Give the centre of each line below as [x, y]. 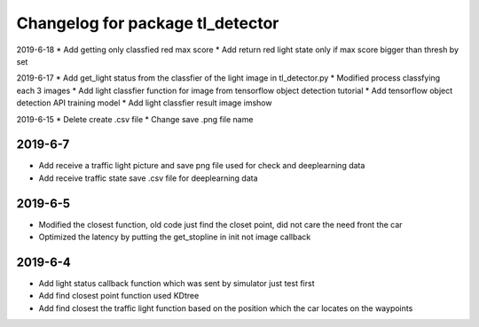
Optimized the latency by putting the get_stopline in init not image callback [175, 237]
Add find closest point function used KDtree [119, 296]
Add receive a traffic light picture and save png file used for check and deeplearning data [202, 166]
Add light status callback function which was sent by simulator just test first [177, 283]
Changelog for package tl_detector [148, 23]
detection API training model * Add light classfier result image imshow [144, 103]
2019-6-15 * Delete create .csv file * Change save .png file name [135, 119]
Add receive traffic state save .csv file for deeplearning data [148, 178]
